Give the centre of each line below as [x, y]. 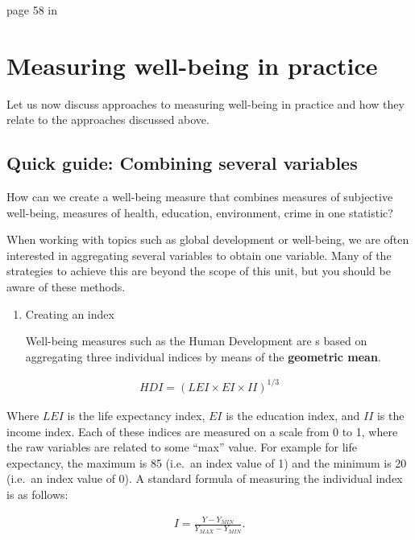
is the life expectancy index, [136, 415]
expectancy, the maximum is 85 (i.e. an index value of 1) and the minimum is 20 [207, 462]
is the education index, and [293, 415]
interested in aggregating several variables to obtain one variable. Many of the [199, 255]
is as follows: [37, 494]
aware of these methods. [66, 287]
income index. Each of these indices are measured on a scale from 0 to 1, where [202, 431]
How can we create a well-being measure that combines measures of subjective [200, 197]
